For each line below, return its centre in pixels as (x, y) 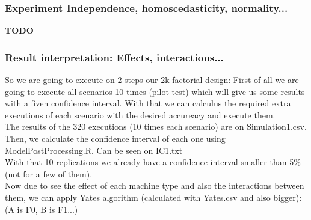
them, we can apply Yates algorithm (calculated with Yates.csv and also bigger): (153, 197)
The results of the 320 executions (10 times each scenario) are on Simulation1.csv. (156, 127)
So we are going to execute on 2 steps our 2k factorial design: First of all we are (152, 80)
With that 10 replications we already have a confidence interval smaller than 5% (153, 162)
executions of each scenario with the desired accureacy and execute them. (140, 115)
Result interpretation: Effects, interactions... (114, 57)
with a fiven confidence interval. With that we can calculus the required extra (148, 103)
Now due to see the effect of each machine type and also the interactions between (155, 185)
